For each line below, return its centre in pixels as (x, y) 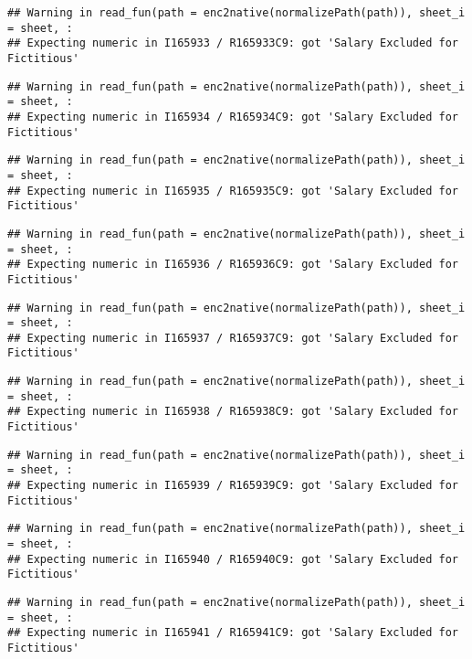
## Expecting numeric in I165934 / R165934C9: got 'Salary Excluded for (233, 117)
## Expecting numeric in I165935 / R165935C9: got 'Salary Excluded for (233, 191)
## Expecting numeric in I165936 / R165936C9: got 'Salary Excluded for (233, 265)
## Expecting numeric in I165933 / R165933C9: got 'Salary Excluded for (233, 43)
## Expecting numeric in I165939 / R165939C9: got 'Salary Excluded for (233, 486)
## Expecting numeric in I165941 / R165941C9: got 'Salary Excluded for (233, 633)
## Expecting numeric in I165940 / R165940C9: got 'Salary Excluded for (233, 559)
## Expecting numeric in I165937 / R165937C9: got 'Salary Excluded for (233, 338)
